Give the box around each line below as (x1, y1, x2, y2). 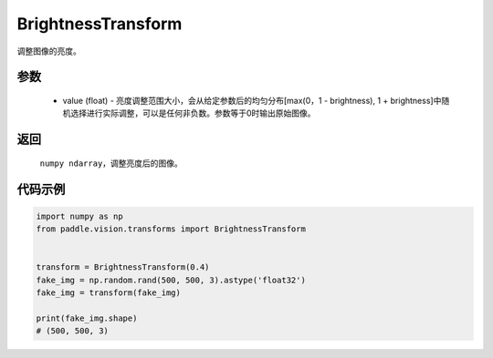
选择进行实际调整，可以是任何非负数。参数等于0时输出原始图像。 (69, 107, 316, 118)
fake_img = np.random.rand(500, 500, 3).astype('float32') (36, 274, 306, 285)
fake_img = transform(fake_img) (36, 288, 182, 298)
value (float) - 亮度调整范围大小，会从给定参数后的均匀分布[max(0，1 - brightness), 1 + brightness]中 (62, 95, 442, 106)
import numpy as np (36, 210, 123, 221)
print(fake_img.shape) (36, 312, 138, 323)
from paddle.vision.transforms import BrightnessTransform (36, 224, 306, 234)
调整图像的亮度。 (16, 46, 81, 56)
